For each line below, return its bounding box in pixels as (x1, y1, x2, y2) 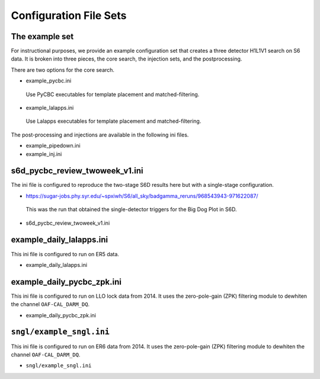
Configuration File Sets (11, 9, 127, 22)
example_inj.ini (25, 150, 62, 157)
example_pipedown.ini (25, 142, 81, 149)
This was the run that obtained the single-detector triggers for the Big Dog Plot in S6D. (25, 206, 237, 213)
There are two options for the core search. (11, 66, 115, 74)
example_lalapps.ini (25, 104, 74, 112)
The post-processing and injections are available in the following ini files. (11, 131, 189, 138)
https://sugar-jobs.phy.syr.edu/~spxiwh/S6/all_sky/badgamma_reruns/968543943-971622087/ (25, 192, 258, 199)
